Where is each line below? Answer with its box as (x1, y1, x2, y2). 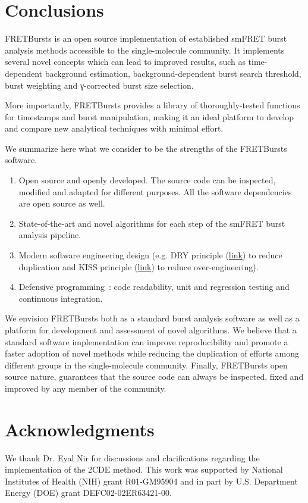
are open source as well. (18, 197, 105, 210)
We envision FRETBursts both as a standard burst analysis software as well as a (5, 312, 300, 324)
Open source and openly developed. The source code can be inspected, (18, 174, 276, 186)
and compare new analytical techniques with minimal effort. (5, 122, 224, 135)
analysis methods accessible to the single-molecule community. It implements (5, 43, 285, 56)
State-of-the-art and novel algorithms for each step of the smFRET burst (18, 217, 285, 229)
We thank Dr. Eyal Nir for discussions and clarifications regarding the (5, 451, 260, 464)
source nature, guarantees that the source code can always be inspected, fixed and (5, 370, 304, 383)
